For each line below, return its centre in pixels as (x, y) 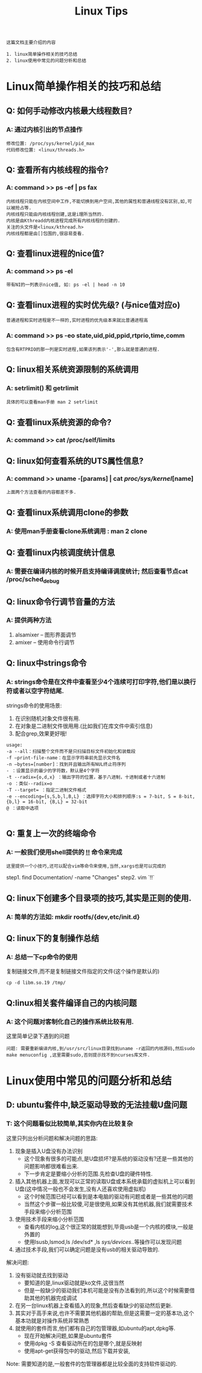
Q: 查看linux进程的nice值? (55, 253)
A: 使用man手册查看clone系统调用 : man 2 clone (77, 531)
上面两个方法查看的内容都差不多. (41, 492)
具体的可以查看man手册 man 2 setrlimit (52, 402)
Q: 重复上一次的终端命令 (51, 833)
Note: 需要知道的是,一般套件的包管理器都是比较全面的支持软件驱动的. (92, 1363)
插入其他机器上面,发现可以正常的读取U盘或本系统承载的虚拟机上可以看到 (105, 1181)
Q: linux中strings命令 (46, 663)
